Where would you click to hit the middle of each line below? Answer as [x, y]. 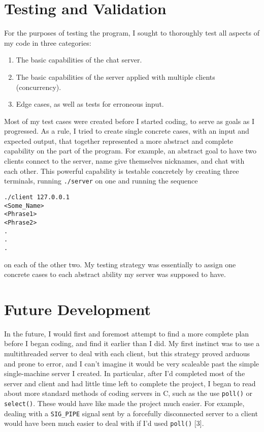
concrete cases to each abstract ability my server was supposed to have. [115, 274]
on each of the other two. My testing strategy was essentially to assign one [120, 264]
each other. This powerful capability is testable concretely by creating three [122, 171]
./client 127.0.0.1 [37, 197]
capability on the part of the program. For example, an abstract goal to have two [130, 151]
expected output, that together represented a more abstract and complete [119, 141]
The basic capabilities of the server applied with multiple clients [115, 76]
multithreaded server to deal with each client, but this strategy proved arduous [127, 353]
